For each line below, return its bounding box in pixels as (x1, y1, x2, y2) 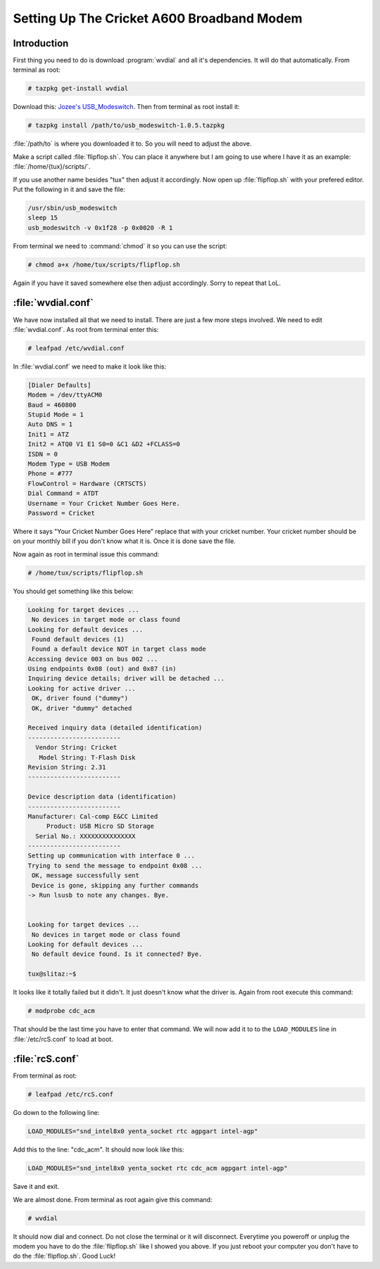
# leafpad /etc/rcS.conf (27, 1090, 114, 1099)
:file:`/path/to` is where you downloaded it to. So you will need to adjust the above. (13, 139, 252, 148)
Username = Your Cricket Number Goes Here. (27, 499, 181, 507)
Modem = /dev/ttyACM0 (27, 391, 103, 399)
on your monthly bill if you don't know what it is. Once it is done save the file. (13, 537, 236, 545)
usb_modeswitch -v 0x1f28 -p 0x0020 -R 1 (27, 224, 173, 231)
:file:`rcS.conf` (13, 1053, 80, 1065)
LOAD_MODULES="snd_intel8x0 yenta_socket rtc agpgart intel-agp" (27, 1128, 258, 1135)
